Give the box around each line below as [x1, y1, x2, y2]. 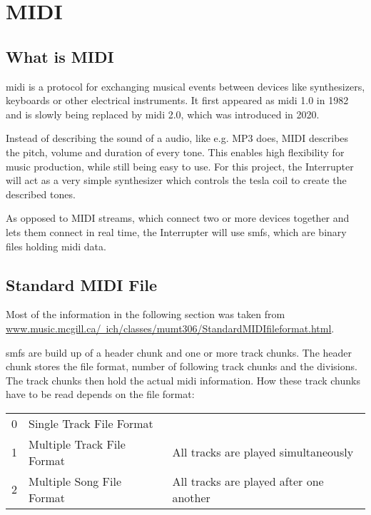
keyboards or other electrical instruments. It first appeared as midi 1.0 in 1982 [6, 93, 349, 108]
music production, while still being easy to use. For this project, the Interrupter [6, 158, 354, 173]
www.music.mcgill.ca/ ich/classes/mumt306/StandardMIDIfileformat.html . [6, 320, 335, 335]
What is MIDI [6, 45, 114, 67]
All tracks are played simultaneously [172, 444, 354, 461]
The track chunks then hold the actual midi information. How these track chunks [6, 372, 360, 387]
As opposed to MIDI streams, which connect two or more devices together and [6, 210, 350, 225]
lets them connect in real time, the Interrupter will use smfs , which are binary [6, 224, 347, 239]
